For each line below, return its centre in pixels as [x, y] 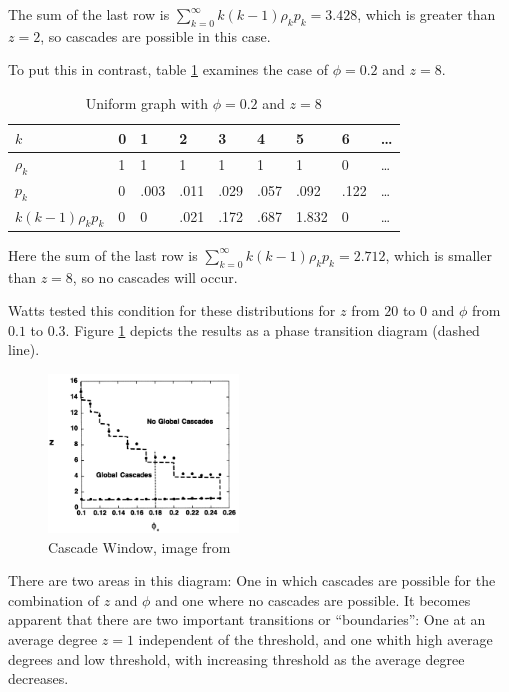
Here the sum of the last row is [103, 254]
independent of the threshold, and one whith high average [315, 639]
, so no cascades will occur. [155, 276]
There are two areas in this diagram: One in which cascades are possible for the [252, 580]
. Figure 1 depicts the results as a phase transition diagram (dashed [272, 329]
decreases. [38, 678]
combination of [54, 599]
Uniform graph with [147, 102]
